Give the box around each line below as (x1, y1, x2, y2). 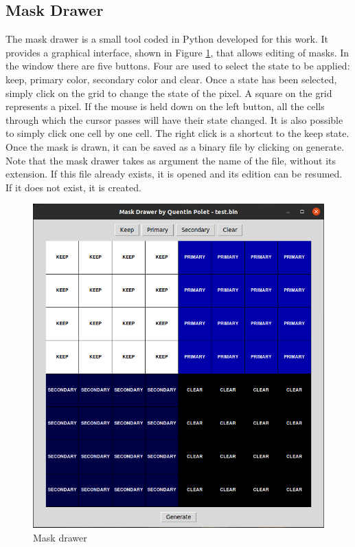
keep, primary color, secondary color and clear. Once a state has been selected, (5, 72, 337, 86)
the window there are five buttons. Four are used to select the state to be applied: (5, 58, 350, 73)
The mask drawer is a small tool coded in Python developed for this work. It (5, 32, 329, 46)
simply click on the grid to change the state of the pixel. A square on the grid (5, 85, 332, 100)
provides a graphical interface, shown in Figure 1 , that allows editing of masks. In (5, 45, 350, 59)
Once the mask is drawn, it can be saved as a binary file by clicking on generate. (5, 139, 345, 153)
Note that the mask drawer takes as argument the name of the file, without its (5, 153, 336, 167)
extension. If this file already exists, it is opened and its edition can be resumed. (5, 167, 343, 181)
